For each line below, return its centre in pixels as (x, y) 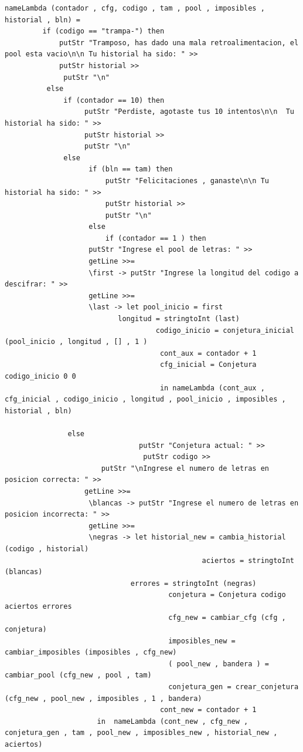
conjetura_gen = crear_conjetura (234, 687)
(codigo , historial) (47, 549)
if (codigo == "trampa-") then (103, 31)
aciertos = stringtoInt (248, 560)
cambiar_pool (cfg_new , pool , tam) (78, 675)
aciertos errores (38, 606)
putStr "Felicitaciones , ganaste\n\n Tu (187, 181)
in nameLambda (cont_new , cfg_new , (173, 721)
